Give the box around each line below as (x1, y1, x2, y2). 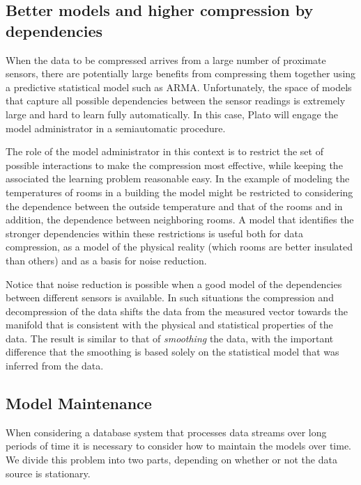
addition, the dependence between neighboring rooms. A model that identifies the (6, 212, 354, 227)
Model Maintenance (6, 392, 152, 414)
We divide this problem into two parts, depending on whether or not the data (6, 452, 337, 467)
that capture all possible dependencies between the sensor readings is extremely (6, 93, 346, 108)
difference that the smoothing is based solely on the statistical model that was (6, 344, 339, 359)
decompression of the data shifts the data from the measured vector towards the (6, 303, 348, 318)
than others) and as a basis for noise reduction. (6, 253, 207, 267)
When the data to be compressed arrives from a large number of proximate (6, 52, 326, 67)
